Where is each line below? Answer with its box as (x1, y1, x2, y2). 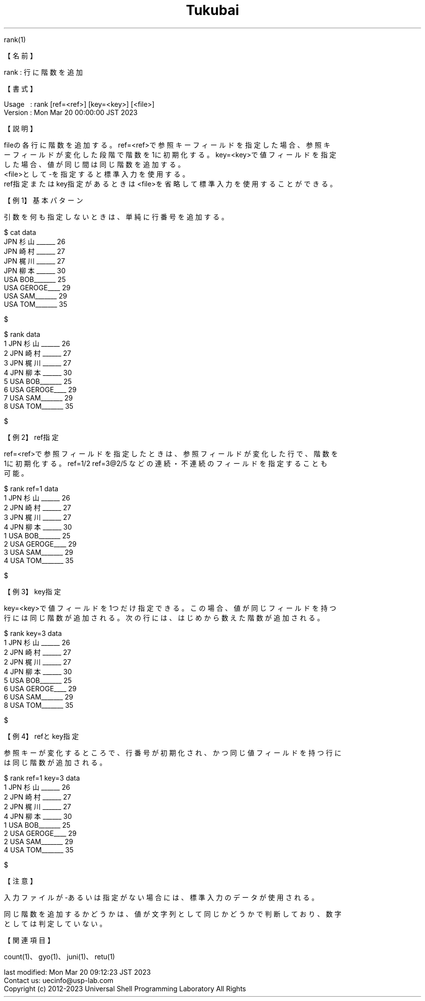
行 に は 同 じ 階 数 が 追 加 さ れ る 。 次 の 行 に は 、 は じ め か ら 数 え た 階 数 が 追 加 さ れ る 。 (4, 613, 324, 622)
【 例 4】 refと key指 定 (4, 732, 79, 740)
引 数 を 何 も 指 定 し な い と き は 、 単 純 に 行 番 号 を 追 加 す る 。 (4, 212, 229, 221)
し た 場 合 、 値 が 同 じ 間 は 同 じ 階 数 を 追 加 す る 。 (4, 160, 185, 168)
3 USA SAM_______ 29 (4, 548, 73, 556)
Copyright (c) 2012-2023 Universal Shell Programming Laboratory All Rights (4, 984, 246, 993)
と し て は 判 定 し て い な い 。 (4, 919, 107, 928)
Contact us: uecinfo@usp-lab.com (4, 976, 114, 984)
